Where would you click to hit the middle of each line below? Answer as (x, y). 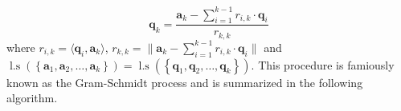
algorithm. (32, 98)
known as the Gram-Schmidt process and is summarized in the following (185, 82)
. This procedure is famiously (323, 64)
